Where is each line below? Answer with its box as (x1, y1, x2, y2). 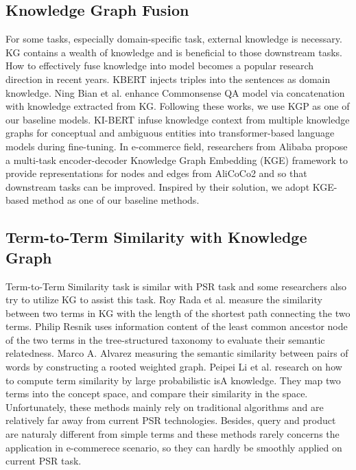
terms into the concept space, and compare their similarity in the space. (5, 386, 308, 401)
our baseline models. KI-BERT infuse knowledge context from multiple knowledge (5, 112, 350, 126)
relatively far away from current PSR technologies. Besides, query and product (5, 413, 336, 427)
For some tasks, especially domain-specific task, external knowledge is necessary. (5, 32, 342, 46)
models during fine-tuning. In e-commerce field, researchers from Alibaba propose (5, 139, 348, 153)
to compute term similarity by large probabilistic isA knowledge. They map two (5, 373, 341, 387)
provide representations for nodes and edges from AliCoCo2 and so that (5, 166, 307, 180)
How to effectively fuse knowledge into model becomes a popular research (5, 58, 314, 73)
